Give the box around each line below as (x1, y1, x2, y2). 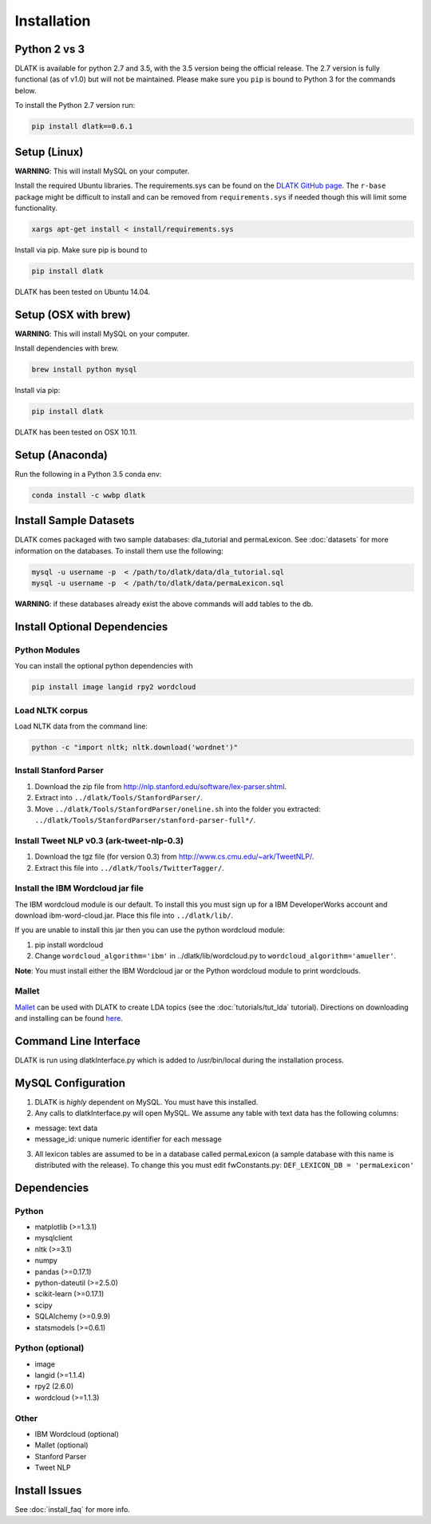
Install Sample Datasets (14, 514, 135, 527)
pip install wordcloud (34, 939, 104, 950)
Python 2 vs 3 (14, 42, 85, 56)
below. (14, 85, 37, 95)
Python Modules (14, 644, 81, 655)
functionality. (14, 203, 58, 212)
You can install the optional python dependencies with (14, 661, 193, 671)
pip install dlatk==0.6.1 (31, 122, 133, 131)
